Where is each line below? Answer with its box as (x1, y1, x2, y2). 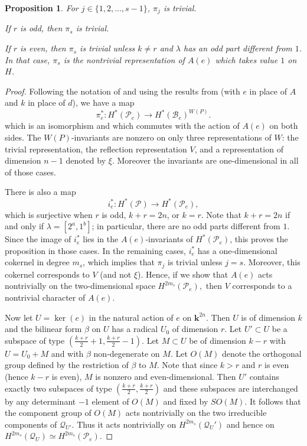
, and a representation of (194, 142, 283, 155)
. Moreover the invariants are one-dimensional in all (112, 154, 299, 167)
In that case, (5, 53, 50, 66)
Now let (5, 311, 33, 323)
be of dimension (189, 334, 246, 346)
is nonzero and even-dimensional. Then (95, 370, 236, 382)
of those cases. (5, 165, 56, 178)
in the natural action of (89, 311, 174, 323)
